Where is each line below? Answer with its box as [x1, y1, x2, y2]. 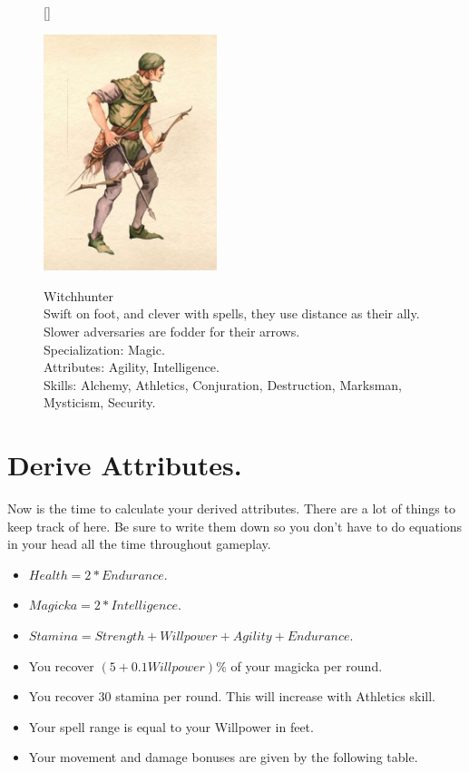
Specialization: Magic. [44, 339, 165, 358]
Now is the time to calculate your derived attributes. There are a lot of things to [7, 499, 455, 518]
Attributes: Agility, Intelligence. [44, 357, 220, 376]
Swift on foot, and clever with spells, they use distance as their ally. [44, 304, 420, 323]
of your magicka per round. [230, 656, 383, 675]
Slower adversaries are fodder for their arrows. [44, 321, 300, 340]
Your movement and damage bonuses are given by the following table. [28, 748, 418, 767]
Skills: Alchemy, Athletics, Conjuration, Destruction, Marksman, [44, 375, 402, 394]
